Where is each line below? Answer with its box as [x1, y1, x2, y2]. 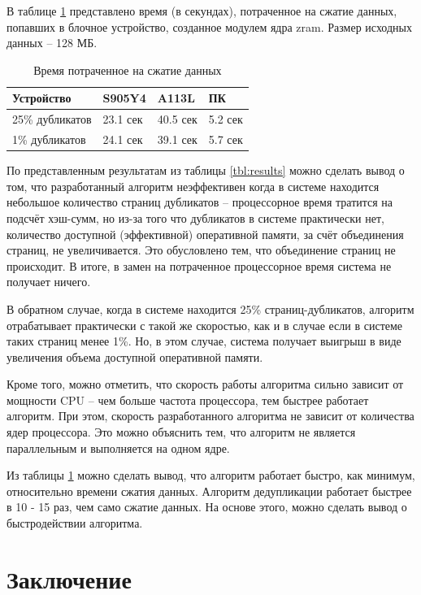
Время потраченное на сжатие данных [33, 61, 222, 78]
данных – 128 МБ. [7, 34, 98, 51]
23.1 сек [102, 111, 143, 128]
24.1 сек [102, 131, 143, 148]
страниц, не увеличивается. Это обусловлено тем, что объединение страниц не [7, 241, 396, 258]
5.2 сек [208, 111, 243, 128]
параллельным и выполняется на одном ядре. [7, 439, 230, 456]
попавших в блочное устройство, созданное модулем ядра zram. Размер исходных [7, 18, 412, 35]
